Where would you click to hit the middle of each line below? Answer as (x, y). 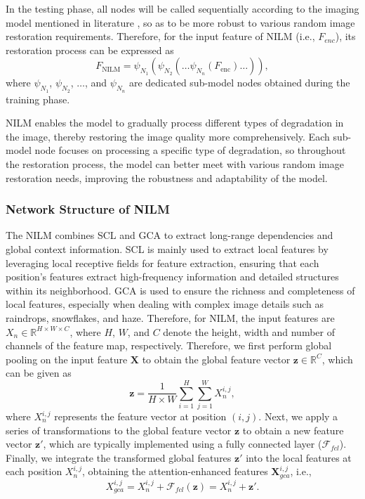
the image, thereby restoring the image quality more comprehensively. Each (168, 136)
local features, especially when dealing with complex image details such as (165, 304)
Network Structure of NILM (88, 209)
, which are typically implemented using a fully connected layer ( (182, 444)
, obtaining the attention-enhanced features (175, 471)
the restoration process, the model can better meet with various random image (175, 163)
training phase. (38, 99)
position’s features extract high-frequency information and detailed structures (172, 277)
